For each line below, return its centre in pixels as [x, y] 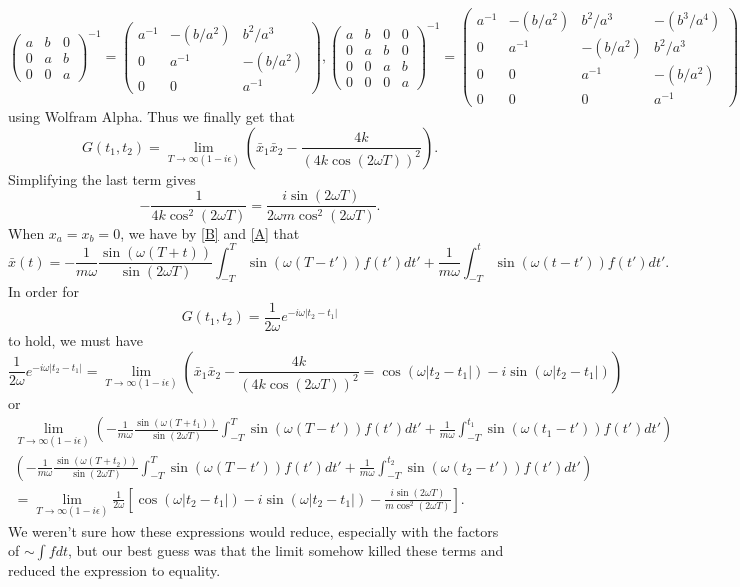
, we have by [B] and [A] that [210, 232]
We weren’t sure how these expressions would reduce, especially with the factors [253, 530]
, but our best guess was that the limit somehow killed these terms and [285, 550]
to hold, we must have [76, 340]
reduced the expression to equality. [114, 570]
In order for [43, 291]
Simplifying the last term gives [102, 178]
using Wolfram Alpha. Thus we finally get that [151, 116]
